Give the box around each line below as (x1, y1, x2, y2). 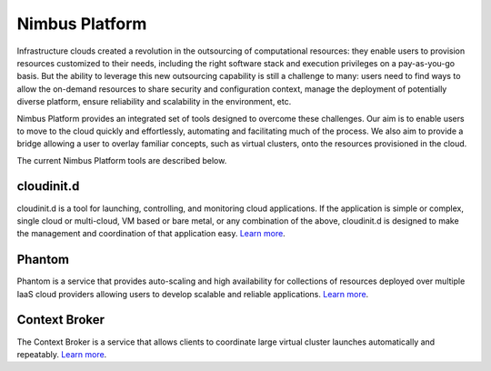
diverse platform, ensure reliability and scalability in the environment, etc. (16, 96, 292, 107)
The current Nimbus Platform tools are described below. (16, 155, 227, 165)
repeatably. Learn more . (16, 348, 107, 359)
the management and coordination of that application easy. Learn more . (16, 228, 286, 239)
